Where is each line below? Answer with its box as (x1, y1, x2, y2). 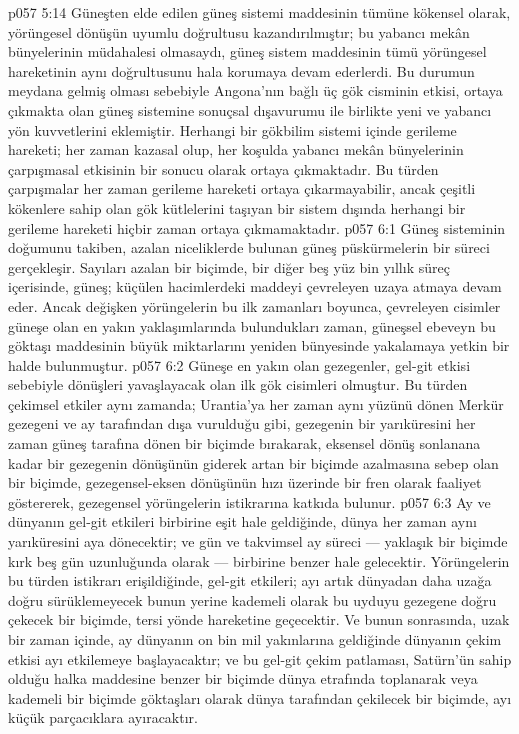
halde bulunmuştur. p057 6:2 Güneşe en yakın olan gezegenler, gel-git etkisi (8, 354, 471, 375)
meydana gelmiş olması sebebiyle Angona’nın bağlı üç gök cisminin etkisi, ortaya (8, 80, 503, 101)
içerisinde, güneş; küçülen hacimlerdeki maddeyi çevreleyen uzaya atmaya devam (8, 276, 502, 297)
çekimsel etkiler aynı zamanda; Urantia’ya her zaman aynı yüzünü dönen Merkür (8, 393, 504, 414)
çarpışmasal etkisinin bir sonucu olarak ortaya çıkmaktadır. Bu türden (8, 158, 439, 179)
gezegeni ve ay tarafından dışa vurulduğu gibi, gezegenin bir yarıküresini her (8, 413, 476, 434)
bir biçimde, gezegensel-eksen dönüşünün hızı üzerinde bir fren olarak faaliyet (8, 472, 482, 493)
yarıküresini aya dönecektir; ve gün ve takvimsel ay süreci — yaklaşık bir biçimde (8, 531, 508, 552)
